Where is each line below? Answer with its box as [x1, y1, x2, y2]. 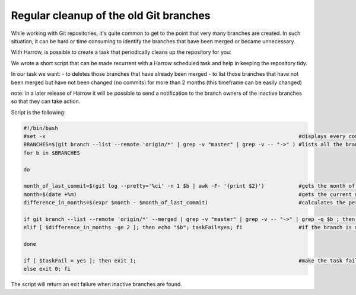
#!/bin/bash [23, 124, 59, 132]
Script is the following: [11, 108, 66, 116]
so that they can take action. [11, 98, 81, 105]
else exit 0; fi [23, 265, 71, 272]
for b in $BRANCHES [23, 149, 80, 156]
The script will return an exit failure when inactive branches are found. [11, 281, 182, 288]
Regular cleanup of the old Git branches [11, 9, 211, 22]
